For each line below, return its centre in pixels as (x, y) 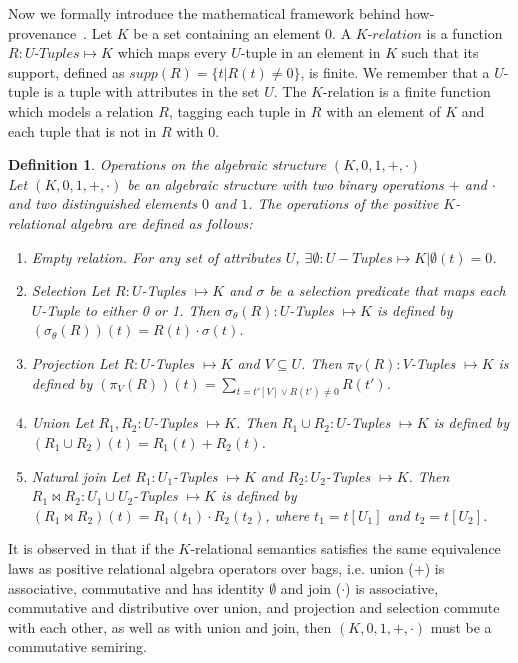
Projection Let (75, 362)
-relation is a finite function (406, 91)
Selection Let (70, 290)
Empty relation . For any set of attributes (156, 256)
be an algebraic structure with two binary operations (285, 183)
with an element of (383, 110)
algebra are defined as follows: (161, 222)
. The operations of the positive (343, 203)
